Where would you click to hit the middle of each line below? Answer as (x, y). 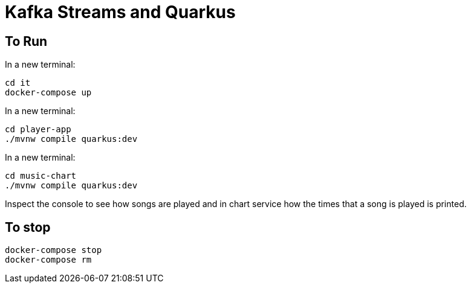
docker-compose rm (48, 260)
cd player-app (38, 130)
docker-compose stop (54, 250)
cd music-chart (41, 176)
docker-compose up (48, 93)
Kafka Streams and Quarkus (120, 12)
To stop (28, 227)
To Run (26, 41)
